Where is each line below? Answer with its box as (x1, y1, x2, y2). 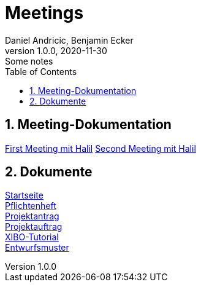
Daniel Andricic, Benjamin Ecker (5, 34, 134, 45)
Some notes (5, 55, 53, 66)
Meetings (5, 2, 84, 23)
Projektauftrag (5, 221, 63, 232)
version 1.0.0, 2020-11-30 (5, 45, 107, 56)
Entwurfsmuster (5, 242, 69, 253)
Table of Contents (5, 66, 77, 77)
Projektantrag (5, 211, 59, 222)
